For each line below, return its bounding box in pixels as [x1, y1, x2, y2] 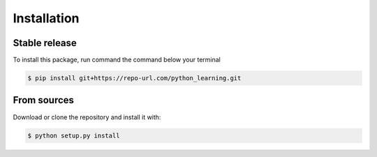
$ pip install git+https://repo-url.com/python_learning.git [27, 74, 242, 82]
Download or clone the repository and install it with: [13, 112, 161, 121]
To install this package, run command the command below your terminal [13, 56, 221, 64]
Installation [13, 10, 80, 26]
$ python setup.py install [27, 131, 120, 140]
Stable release [13, 37, 77, 49]
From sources [13, 94, 75, 106]
